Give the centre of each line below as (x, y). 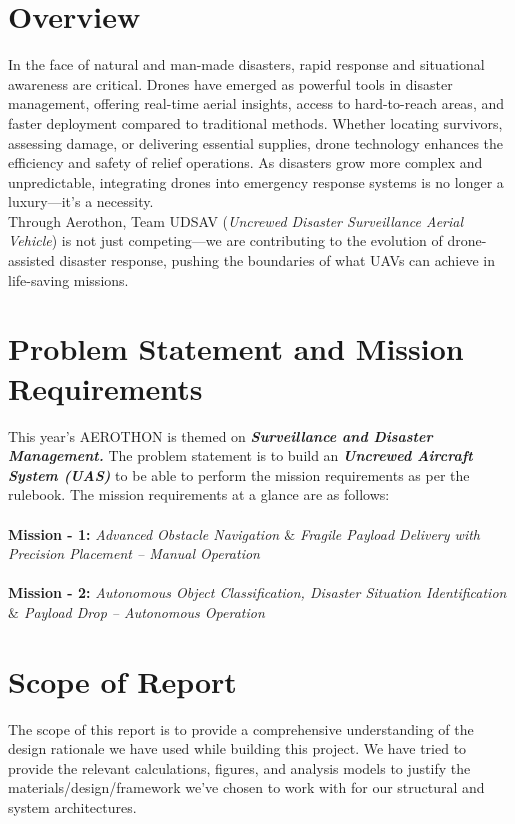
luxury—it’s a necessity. (81, 201)
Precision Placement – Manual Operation (134, 553)
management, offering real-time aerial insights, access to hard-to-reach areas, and (256, 103)
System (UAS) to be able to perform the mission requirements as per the (239, 474)
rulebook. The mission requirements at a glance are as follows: (199, 494)
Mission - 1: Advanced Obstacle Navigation (144, 533)
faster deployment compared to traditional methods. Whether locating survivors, (255, 122)
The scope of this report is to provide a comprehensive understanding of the (241, 728)
